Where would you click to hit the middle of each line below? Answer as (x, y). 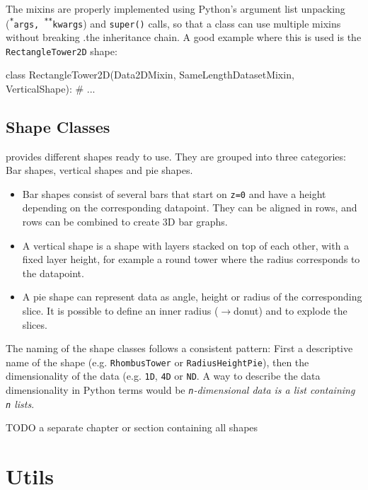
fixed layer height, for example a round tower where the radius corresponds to (191, 259)
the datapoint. (53, 273)
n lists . (20, 403)
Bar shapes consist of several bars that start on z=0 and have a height (174, 193)
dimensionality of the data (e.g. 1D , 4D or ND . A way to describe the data (163, 376)
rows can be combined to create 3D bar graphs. (125, 221)
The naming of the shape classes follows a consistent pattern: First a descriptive (179, 348)
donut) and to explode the (291, 310)
